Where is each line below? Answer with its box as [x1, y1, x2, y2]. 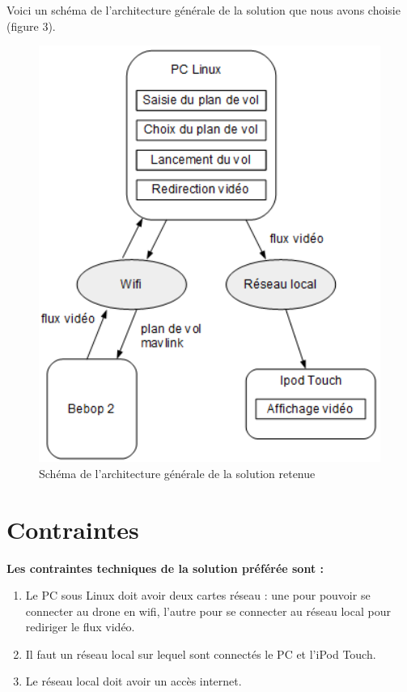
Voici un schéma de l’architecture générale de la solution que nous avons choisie [6, 2, 401, 18]
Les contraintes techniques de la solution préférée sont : [6, 559, 324, 576]
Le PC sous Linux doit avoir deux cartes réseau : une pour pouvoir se [25, 587, 371, 604]
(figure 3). [6, 17, 56, 34]
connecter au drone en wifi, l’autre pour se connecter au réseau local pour [25, 602, 391, 619]
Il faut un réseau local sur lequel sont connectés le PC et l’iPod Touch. [25, 645, 376, 662]
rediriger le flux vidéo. [25, 618, 135, 635]
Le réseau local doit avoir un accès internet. [25, 673, 242, 690]
